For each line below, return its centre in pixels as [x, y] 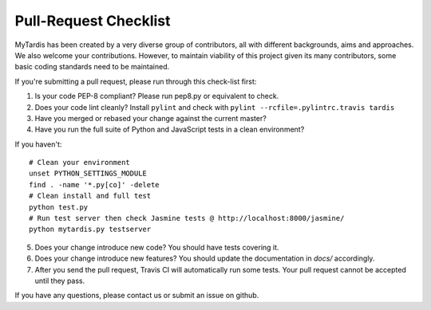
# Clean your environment [80, 163]
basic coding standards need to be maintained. [92, 67]
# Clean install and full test [90, 196]
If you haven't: [38, 144]
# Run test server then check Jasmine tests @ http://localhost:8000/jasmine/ [187, 218]
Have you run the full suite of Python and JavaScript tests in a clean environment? [170, 129]
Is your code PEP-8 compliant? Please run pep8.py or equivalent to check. [157, 96]
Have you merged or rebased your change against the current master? [150, 118]
